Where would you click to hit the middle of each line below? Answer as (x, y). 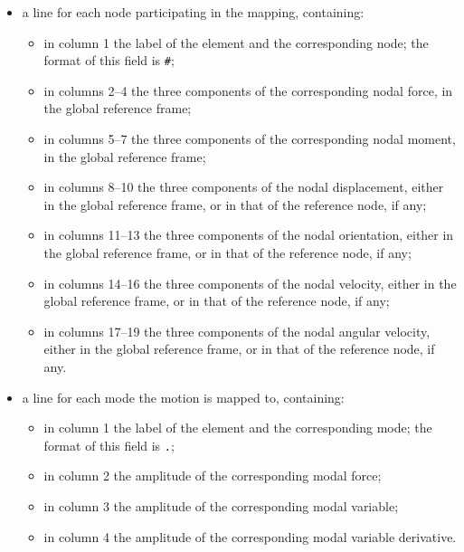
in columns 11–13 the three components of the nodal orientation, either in (249, 235)
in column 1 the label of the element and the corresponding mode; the (238, 428)
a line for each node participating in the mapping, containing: (193, 12)
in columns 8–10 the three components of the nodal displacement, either (244, 187)
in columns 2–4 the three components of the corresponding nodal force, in (248, 90)
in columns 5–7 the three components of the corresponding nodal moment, (250, 139)
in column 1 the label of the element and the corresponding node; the (236, 42)
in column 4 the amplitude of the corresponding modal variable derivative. (250, 536)
